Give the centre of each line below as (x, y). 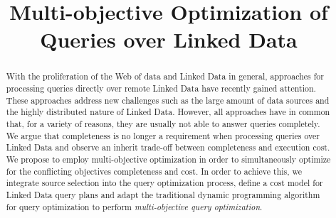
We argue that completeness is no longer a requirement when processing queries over (163, 135)
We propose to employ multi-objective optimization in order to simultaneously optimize (168, 159)
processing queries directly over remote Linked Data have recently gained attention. (161, 88)
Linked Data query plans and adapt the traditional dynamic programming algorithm (163, 194)
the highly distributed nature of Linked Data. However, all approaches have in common (168, 112)
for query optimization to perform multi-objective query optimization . (134, 206)
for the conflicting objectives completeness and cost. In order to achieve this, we (154, 171)
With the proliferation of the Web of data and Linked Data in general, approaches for (165, 76)
